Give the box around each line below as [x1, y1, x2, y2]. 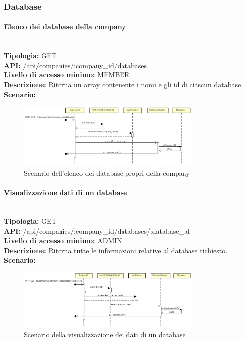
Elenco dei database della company [4, 21, 126, 32]
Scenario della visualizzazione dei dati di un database [24, 329, 185, 339]
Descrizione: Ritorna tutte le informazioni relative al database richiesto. [4, 245, 228, 255]
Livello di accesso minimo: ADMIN [4, 235, 122, 246]
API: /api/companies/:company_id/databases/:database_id [4, 225, 190, 236]
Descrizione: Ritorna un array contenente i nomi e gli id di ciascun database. [4, 79, 243, 90]
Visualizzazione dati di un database [4, 187, 127, 198]
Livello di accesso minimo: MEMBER [4, 69, 130, 80]
